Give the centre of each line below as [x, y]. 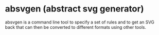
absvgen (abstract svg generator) [75, 9]
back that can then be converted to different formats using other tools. [76, 27]
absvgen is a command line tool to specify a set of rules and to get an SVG [80, 22]
